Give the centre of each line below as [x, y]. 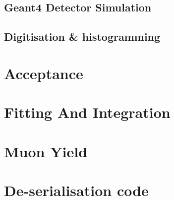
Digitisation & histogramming [82, 37]
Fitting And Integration [87, 112]
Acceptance [44, 73]
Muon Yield [46, 151]
